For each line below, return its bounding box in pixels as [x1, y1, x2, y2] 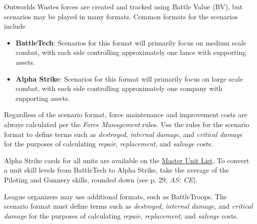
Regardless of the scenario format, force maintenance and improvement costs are [4, 109, 248, 120]
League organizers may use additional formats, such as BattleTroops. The [4, 191, 227, 201]
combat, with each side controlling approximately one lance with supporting [15, 47, 246, 57]
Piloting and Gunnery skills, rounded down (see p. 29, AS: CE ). [4, 174, 198, 184]
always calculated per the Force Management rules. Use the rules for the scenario [4, 119, 250, 129]
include [4, 21, 26, 31]
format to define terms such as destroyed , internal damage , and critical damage [4, 129, 243, 139]
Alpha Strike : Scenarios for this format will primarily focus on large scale [15, 73, 243, 84]
